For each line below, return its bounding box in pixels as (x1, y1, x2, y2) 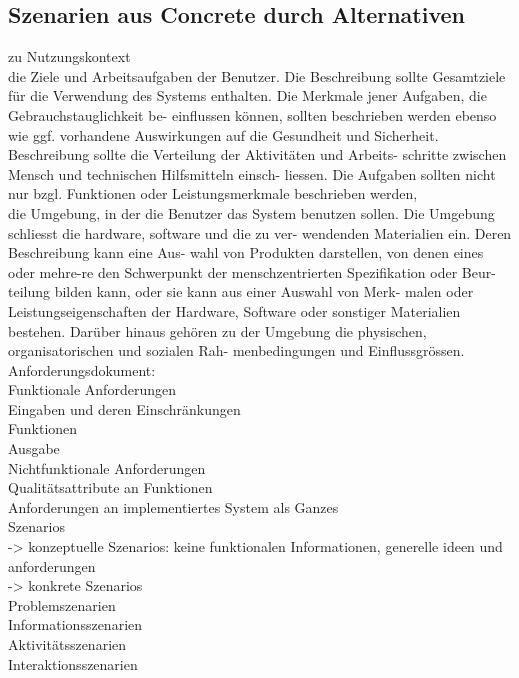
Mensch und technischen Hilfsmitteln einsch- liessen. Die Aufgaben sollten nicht (8, 163, 496, 184)
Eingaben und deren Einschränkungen (8, 398, 241, 419)
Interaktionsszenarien (8, 653, 138, 674)
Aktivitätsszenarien (8, 634, 127, 655)
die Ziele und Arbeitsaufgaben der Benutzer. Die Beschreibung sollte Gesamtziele (8, 65, 506, 86)
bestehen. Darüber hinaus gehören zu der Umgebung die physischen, (8, 320, 427, 341)
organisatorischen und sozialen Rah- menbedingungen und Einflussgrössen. (8, 340, 465, 361)
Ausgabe (8, 438, 60, 459)
